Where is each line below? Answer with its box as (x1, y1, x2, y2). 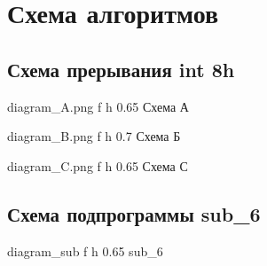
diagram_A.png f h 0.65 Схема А (7, 97, 189, 115)
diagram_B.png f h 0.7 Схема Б (7, 127, 181, 145)
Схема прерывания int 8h (7, 55, 235, 82)
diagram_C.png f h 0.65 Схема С (7, 156, 188, 175)
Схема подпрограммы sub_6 (7, 199, 261, 227)
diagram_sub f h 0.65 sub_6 (7, 241, 163, 260)
